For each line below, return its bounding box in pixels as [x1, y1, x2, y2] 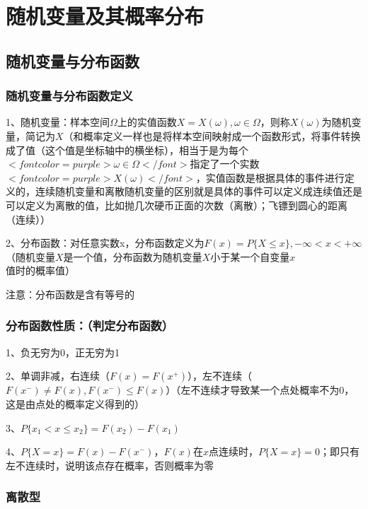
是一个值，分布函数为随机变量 [63, 249, 202, 264]
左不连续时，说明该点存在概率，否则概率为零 [6, 457, 214, 472]
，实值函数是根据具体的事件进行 [195, 170, 345, 185]
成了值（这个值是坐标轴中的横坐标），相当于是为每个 [6, 142, 248, 157]
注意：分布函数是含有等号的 [6, 286, 134, 301]
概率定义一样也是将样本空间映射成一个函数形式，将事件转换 [83, 128, 361, 143]
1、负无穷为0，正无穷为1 [6, 344, 120, 359]
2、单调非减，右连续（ [6, 368, 110, 383]
